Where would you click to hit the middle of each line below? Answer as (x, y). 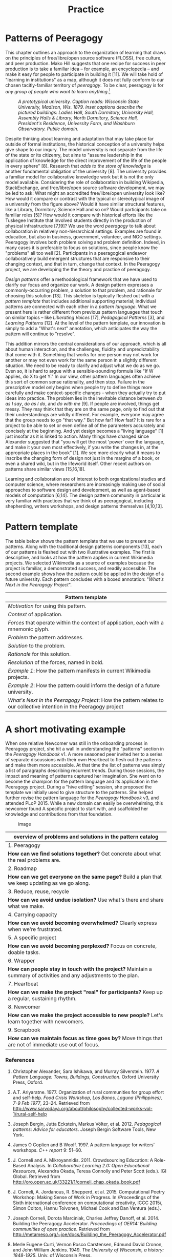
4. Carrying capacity (33, 915)
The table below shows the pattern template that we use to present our (80, 541)
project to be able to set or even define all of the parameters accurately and (85, 425)
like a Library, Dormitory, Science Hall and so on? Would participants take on (86, 209)
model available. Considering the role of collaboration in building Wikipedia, (85, 182)
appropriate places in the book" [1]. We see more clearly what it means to (83, 453)
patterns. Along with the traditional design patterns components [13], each (84, 546)
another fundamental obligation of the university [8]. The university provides (86, 171)
